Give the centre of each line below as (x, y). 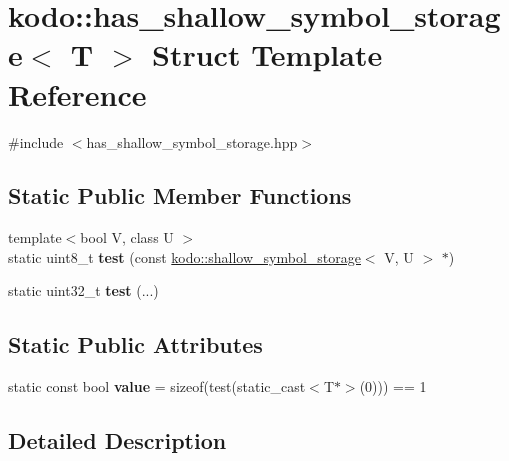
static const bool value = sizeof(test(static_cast (157, 386)
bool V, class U (127, 237)
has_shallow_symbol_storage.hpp (192, 141)
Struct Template (267, 54)
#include (36, 141)
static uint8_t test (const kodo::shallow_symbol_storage (184, 256)
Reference (77, 93)
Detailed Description (117, 440)
